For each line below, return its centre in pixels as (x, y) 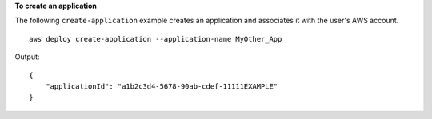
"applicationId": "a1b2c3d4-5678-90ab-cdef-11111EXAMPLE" (162, 86)
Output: (27, 57)
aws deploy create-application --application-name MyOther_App (156, 39)
